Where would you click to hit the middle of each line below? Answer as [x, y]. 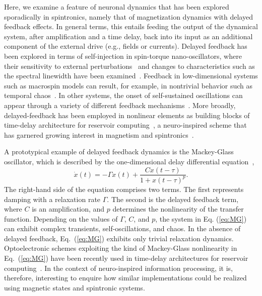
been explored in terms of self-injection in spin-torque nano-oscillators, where [123, 56]
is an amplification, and [68, 209]
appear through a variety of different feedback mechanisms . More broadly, [120, 105]
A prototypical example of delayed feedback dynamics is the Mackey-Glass [119, 152]
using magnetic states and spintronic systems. [75, 287]
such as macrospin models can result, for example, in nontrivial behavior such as [128, 85]
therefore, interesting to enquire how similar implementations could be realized [125, 278]
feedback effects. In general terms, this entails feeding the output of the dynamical [131, 26]
